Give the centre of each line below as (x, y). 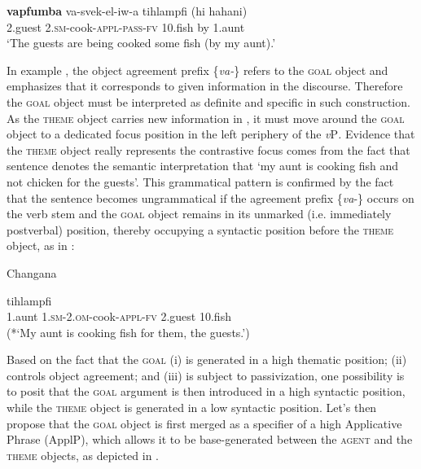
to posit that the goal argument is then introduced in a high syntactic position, (206, 391)
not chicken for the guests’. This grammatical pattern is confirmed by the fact (200, 181)
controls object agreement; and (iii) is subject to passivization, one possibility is (206, 375)
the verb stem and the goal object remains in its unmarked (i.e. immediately (199, 214)
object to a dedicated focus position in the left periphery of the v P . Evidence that (211, 134)
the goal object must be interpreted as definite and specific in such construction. (208, 101)
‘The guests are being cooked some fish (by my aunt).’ (141, 43)
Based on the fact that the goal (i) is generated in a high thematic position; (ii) (207, 359)
